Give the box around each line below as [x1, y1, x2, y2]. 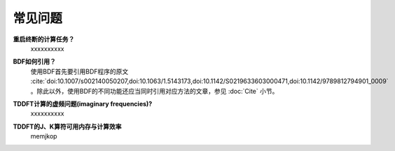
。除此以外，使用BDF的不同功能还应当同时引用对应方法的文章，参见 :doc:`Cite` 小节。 [30, 87, 279, 95]
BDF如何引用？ [13, 57, 56, 66]
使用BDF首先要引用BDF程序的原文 [30, 67, 129, 75]
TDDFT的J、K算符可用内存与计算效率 [13, 122, 122, 131]
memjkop [30, 132, 57, 141]
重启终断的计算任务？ [13, 35, 75, 43]
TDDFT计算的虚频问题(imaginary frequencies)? [13, 99, 153, 108]
